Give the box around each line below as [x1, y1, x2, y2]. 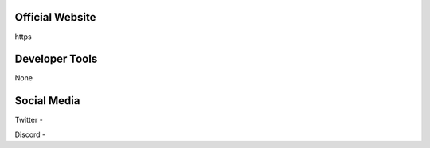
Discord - [14, 130, 46, 139]
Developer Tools [14, 53, 98, 66]
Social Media [14, 94, 80, 107]
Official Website [14, 10, 96, 24]
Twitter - [14, 115, 43, 125]
